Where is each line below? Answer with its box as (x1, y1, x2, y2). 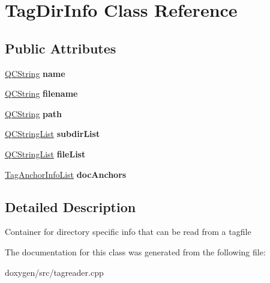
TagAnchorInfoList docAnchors (5, 168, 127, 180)
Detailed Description (5, 197, 136, 216)
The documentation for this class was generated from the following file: (5, 245, 266, 258)
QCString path (5, 107, 62, 120)
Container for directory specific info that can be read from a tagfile (5, 225, 251, 238)
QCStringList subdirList (5, 127, 100, 140)
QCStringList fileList (5, 147, 86, 160)
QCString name (5, 67, 65, 79)
